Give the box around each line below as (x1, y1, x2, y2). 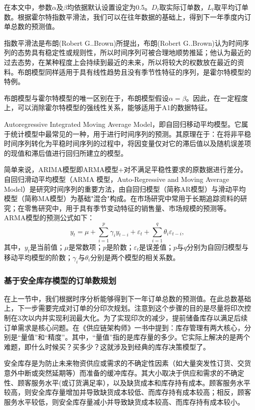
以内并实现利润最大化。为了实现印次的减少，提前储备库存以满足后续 (27, 313, 248, 322)
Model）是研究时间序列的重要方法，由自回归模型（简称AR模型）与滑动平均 (4, 183, 246, 194)
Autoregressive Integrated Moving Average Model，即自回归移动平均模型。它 (4, 118, 242, 129)
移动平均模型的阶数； (4, 252, 73, 262)
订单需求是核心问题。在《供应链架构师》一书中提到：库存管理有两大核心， (4, 322, 244, 332)
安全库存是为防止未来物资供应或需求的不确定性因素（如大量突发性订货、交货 (4, 358, 251, 368)
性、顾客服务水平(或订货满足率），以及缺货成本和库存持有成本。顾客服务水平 (4, 377, 251, 387)
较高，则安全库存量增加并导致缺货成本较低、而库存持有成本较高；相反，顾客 (4, 387, 251, 397)
